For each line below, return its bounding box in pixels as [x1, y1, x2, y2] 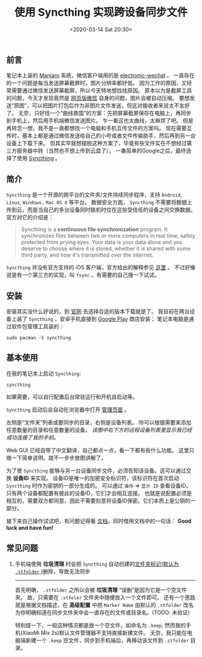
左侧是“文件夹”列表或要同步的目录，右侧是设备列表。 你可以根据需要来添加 [6, 419, 192, 426]
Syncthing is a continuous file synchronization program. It [20, 226, 168, 233]
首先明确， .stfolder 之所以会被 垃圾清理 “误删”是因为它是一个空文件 [14, 586, 188, 593]
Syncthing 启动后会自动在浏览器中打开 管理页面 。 [6, 406, 130, 413]
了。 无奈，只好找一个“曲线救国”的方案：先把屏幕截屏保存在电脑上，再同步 [6, 110, 192, 117]
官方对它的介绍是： [6, 214, 54, 221]
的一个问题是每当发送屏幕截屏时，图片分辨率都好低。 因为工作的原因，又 [6, 79, 187, 87]
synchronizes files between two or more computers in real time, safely [20, 232, 195, 240]
